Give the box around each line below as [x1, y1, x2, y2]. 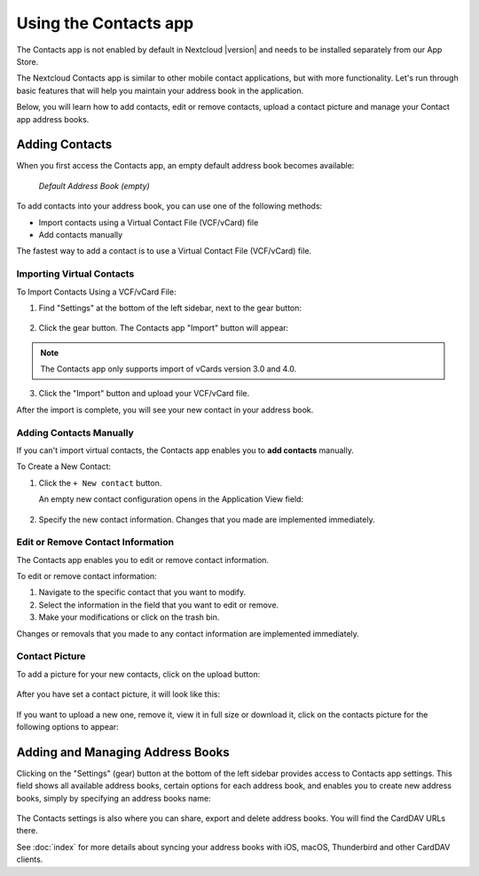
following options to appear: [16, 721, 119, 731]
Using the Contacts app [16, 13, 194, 33]
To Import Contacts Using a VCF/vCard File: [16, 286, 177, 297]
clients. [16, 854, 43, 864]
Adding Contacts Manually [16, 426, 135, 439]
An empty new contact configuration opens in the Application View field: [38, 494, 304, 504]
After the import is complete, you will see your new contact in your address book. [16, 404, 314, 415]
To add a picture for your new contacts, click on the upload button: [16, 669, 261, 679]
